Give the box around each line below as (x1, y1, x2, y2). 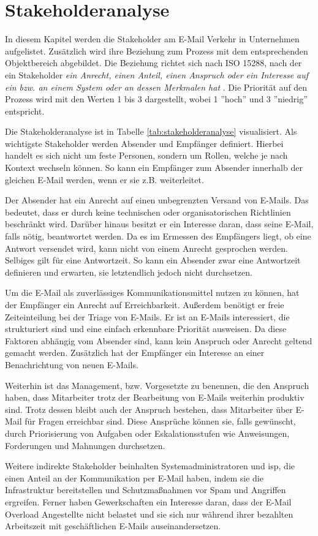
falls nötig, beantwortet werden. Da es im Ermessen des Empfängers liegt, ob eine (5, 230, 311, 243)
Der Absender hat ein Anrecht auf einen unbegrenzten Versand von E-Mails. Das (5, 194, 309, 206)
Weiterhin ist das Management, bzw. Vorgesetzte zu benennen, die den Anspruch (5, 379, 309, 391)
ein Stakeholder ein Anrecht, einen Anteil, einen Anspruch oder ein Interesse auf (5, 68, 309, 81)
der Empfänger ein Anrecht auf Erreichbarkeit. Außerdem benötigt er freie (5, 298, 284, 311)
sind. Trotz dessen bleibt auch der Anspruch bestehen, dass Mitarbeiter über (5, 402, 293, 415)
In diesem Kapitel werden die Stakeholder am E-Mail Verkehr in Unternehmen (5, 32, 300, 45)
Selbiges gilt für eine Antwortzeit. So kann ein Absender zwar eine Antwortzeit (5, 254, 301, 266)
